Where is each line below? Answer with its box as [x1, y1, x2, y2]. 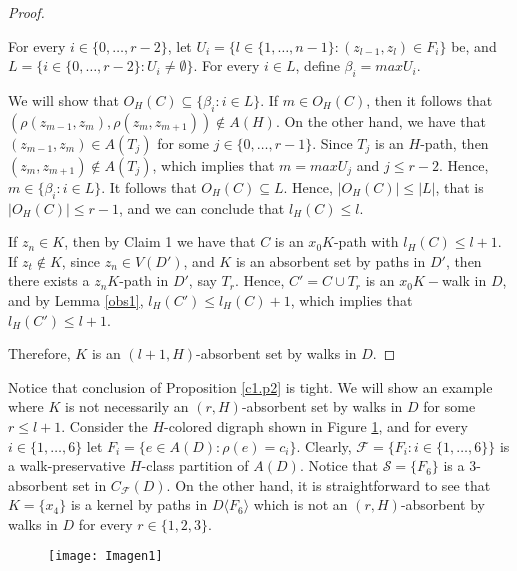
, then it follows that [366, 89, 493, 110]
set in [72, 474, 107, 495]
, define [295, 55, 340, 76]
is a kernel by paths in [70, 494, 208, 515]
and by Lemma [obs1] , [8, 289, 144, 310]
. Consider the [61, 415, 148, 436]
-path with [333, 231, 399, 252]
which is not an [253, 494, 348, 515]
